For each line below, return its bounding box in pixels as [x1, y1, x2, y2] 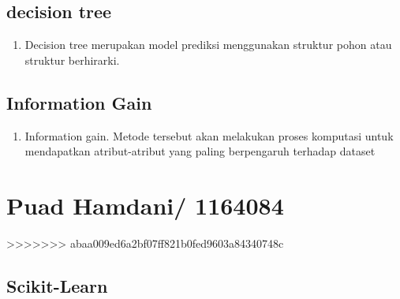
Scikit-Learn [6, 273, 108, 297]
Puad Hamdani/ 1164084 [6, 189, 284, 221]
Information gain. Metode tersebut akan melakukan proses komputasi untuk [24, 127, 394, 144]
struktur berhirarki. [24, 51, 120, 68]
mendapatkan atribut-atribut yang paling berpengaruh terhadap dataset [24, 143, 376, 159]
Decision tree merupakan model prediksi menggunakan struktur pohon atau [24, 36, 392, 53]
